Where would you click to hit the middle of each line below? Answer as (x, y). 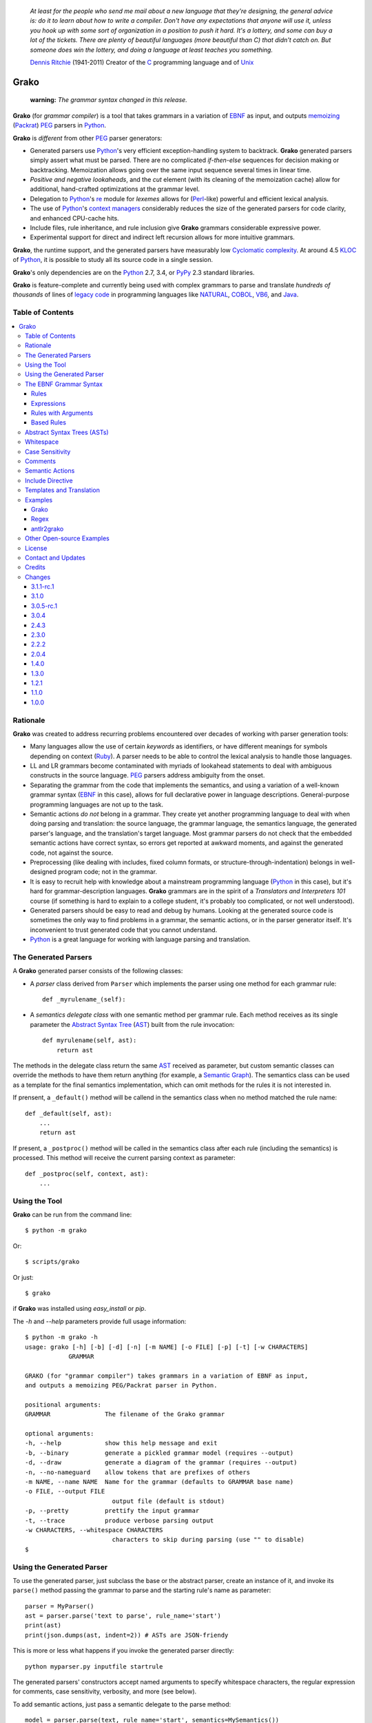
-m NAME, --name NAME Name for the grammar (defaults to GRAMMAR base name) (159, 1482)
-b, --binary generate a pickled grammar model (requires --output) (159, 1453)
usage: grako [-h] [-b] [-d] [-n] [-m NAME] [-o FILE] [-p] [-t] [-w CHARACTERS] (167, 1347)
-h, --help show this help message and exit (121, 1443)
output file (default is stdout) (168, 1501)
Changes (38, 577)
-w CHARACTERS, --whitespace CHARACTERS (94, 1530)
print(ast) (43, 1625)
